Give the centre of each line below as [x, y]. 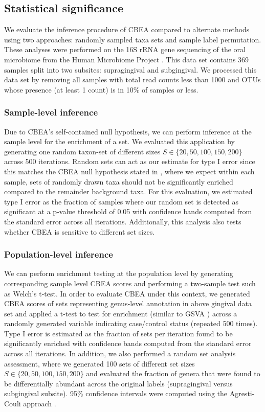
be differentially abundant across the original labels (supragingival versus [118, 383]
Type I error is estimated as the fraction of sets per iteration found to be [118, 333]
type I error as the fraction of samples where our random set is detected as [122, 201]
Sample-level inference [51, 112]
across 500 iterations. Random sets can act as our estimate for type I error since [130, 161]
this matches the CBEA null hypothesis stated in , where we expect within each [129, 171]
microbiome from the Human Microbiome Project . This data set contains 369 [127, 59]
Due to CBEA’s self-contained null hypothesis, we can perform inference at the [128, 131]
